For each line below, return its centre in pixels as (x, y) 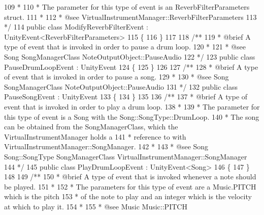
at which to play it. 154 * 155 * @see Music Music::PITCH (96, 206)
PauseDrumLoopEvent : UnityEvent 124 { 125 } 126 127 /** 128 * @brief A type (131, 66)
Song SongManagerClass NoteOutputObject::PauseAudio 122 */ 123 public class (130, 56)
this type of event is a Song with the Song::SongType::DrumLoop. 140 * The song (132, 116)
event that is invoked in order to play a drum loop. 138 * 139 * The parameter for (132, 106)
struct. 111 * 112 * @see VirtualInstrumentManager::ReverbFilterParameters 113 (130, 17)
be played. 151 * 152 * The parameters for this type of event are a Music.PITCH (130, 186)
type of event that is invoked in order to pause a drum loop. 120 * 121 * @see (125, 47)
